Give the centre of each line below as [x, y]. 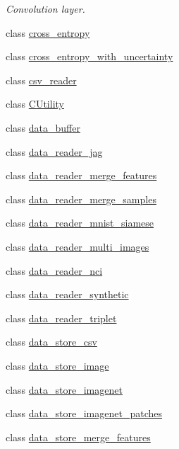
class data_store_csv [51, 342]
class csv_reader [41, 80]
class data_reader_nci [54, 270]
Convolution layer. [45, 8]
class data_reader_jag [54, 151]
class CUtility [35, 104]
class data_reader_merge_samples [81, 199]
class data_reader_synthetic [67, 294]
